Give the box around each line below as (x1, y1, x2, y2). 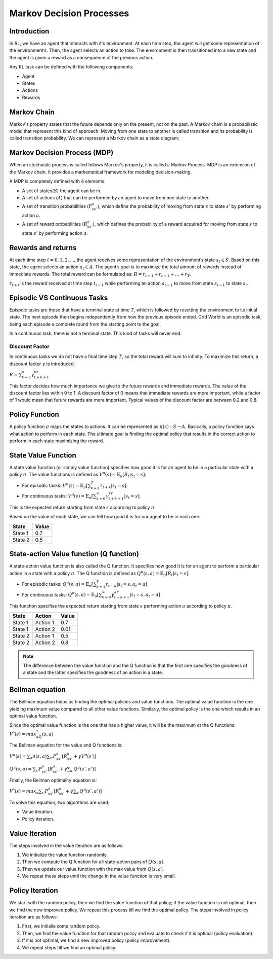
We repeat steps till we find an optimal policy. (22, 944, 117, 950)
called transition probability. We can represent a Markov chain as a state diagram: (9, 135, 179, 141)
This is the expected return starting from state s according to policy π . (9, 504, 156, 510)
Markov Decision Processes (9, 8, 129, 19)
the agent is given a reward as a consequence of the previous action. (9, 54, 154, 60)
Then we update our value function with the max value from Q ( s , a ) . (22, 866, 164, 872)
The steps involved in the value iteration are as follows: (9, 842, 124, 848)
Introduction (9, 27, 50, 35)
